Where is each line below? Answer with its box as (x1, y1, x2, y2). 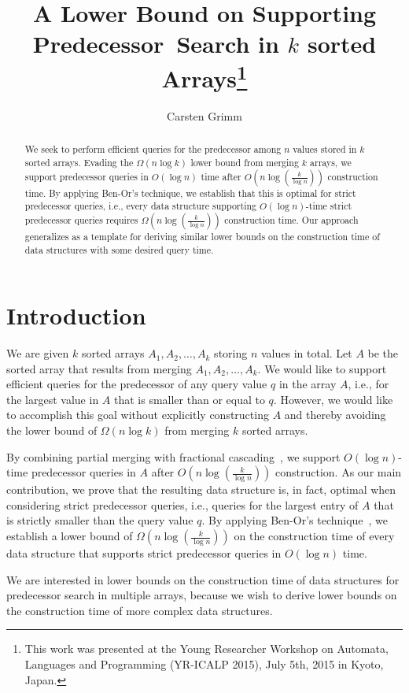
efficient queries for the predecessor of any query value (6, 376, 267, 392)
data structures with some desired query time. (24, 243, 214, 256)
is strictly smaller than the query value (6, 512, 193, 528)
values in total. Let (260, 345, 352, 361)
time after (201, 169, 241, 183)
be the (367, 345, 399, 361)
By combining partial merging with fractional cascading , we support (6, 448, 341, 465)
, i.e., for (348, 376, 389, 392)
